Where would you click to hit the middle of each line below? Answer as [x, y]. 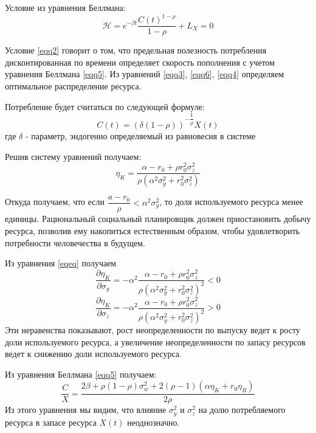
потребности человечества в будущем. [75, 242]
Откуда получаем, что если [55, 202]
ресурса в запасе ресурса [51, 422]
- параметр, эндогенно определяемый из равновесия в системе [140, 135]
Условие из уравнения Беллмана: [65, 7]
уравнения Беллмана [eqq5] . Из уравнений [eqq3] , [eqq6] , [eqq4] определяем [145, 74]
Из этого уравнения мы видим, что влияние [86, 410]
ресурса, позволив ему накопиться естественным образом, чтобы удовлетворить [153, 230]
